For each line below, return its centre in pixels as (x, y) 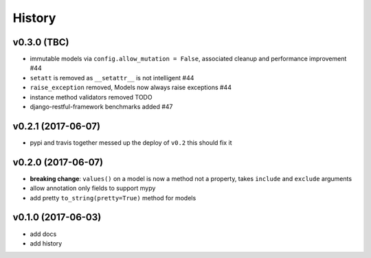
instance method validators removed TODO (91, 97)
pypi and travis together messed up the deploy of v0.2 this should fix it (131, 142)
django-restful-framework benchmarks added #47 (101, 107)
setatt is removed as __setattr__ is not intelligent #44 (112, 78)
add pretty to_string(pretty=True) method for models (113, 198)
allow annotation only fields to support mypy (93, 188)
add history (46, 243)
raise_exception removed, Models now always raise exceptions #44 (131, 87)
